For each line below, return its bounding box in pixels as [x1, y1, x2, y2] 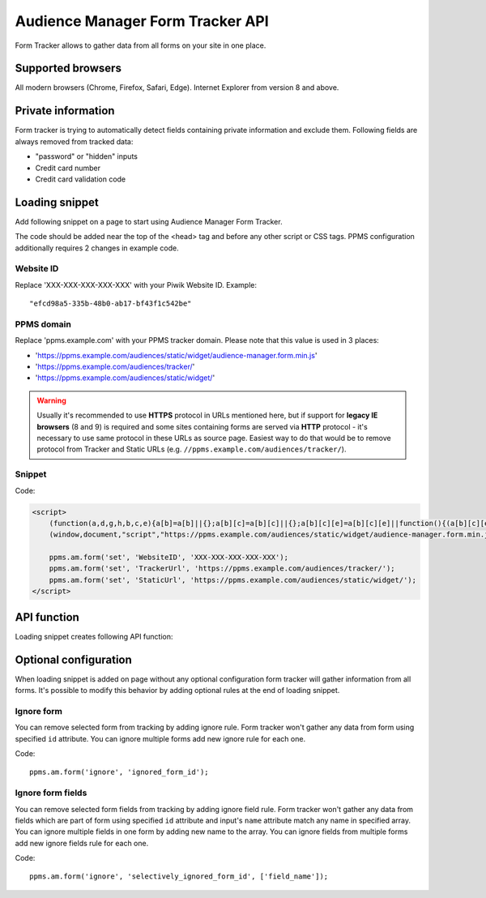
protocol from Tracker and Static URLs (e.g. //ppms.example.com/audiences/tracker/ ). [36, 444, 347, 454]
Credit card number [35, 163, 101, 173]
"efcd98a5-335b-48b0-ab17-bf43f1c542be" [29, 299, 192, 308]
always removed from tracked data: [15, 136, 134, 146]
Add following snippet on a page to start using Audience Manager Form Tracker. [15, 216, 283, 226]
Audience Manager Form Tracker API [15, 12, 269, 30]
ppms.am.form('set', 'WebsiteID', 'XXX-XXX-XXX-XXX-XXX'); [49, 553, 289, 562]
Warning [36, 396, 66, 405]
